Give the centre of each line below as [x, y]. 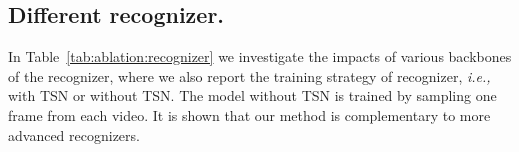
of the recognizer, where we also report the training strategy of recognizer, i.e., [249, 75]
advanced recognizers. [74, 134]
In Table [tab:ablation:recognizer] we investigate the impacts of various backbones [260, 56]
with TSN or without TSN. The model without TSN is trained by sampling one [252, 95]
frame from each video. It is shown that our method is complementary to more [249, 114]
